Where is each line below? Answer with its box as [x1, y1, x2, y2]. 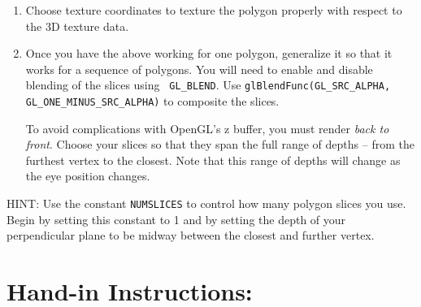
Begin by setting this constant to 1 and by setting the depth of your [7, 210, 346, 227]
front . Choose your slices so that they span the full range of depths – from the [25, 136, 414, 153]
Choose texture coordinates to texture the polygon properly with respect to [25, 2, 402, 18]
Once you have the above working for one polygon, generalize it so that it [25, 45, 393, 62]
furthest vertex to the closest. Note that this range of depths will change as [25, 151, 401, 168]
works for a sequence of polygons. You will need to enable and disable [25, 60, 373, 77]
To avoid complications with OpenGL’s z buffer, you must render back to [25, 119, 389, 136]
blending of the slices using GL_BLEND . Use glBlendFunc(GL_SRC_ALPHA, [25, 76, 391, 93]
